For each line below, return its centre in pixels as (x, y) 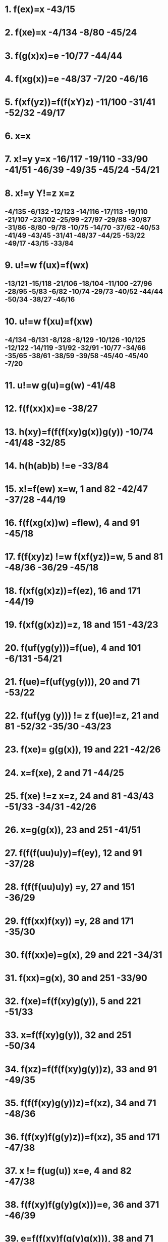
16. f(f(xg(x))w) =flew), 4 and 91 (72, 523)
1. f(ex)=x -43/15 (40, 9)
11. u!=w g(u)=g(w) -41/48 (60, 385)
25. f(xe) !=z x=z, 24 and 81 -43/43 (79, 796)
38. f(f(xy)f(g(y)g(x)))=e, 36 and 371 (82, 1205)
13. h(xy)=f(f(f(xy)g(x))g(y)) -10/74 (79, 432)
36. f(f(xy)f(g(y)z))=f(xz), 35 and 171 (82, 1137)
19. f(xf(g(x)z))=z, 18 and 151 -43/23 (81, 625)
